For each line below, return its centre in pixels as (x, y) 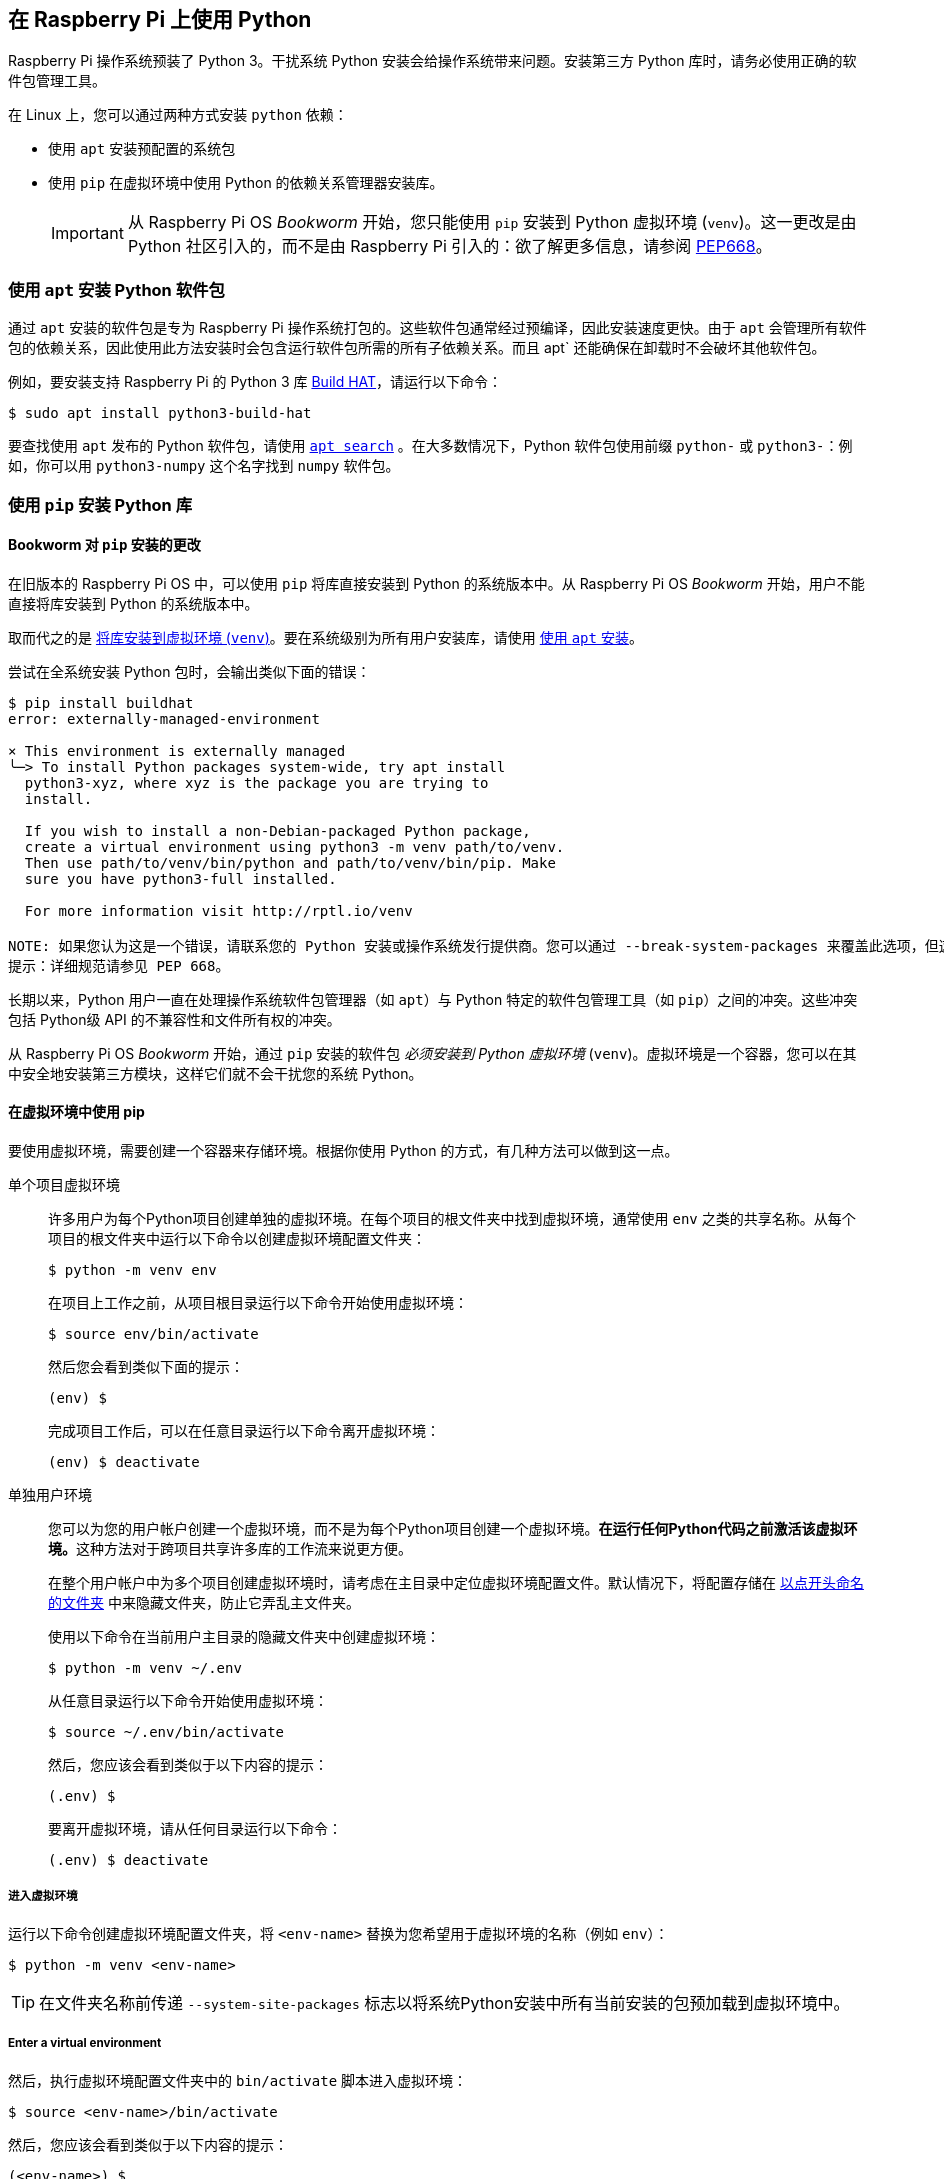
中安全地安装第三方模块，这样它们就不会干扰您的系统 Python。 (215, 1073)
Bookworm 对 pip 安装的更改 (104, 545)
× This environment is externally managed (177, 750)
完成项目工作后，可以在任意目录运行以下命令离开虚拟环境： (244, 1430)
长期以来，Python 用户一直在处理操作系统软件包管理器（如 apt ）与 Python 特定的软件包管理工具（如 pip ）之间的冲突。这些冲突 (433, 999)
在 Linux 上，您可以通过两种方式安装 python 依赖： (178, 115)
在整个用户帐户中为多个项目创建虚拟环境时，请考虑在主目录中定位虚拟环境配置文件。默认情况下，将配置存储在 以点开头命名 (456, 1582)
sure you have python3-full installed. (180, 878)
